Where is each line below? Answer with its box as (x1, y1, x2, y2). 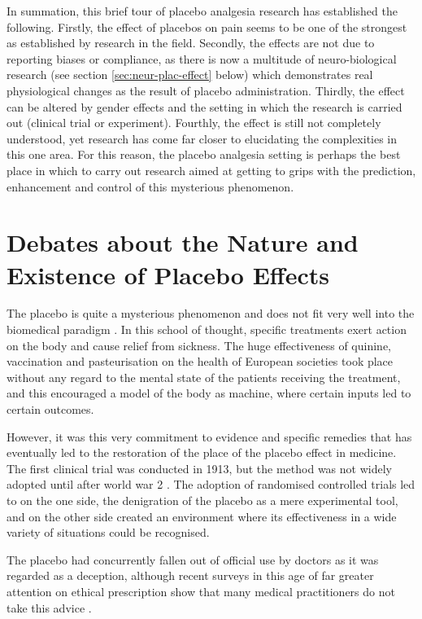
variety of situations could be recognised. (7, 524, 210, 541)
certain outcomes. (7, 401, 94, 417)
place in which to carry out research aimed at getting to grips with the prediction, (7, 161, 416, 178)
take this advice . (7, 599, 92, 616)
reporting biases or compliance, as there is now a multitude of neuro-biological (7, 50, 397, 67)
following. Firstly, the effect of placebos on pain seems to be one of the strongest (7, 18, 407, 35)
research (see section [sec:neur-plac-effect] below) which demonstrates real (7, 66, 373, 83)
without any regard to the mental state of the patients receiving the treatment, (7, 368, 401, 385)
